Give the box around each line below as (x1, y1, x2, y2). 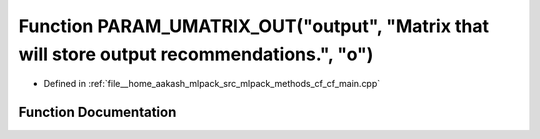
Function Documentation (18, 104, 177, 121)
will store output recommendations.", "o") (18, 43, 374, 65)
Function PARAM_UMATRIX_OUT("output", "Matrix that (18, 15, 490, 37)
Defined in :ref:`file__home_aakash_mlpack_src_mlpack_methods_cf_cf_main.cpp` (43, 78, 381, 90)
